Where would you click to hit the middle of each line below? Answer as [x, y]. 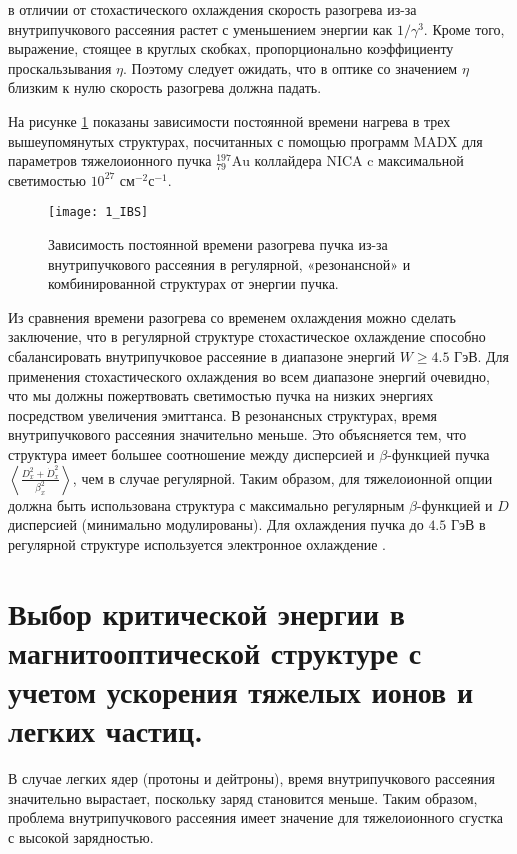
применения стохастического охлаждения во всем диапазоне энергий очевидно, [249, 375]
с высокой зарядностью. [81, 836]
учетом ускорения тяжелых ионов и [241, 690]
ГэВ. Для [482, 355]
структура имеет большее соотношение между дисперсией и [191, 453]
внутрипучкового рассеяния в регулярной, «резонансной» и [229, 263]
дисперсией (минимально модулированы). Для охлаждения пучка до [216, 524]
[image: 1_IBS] [98, 212]
